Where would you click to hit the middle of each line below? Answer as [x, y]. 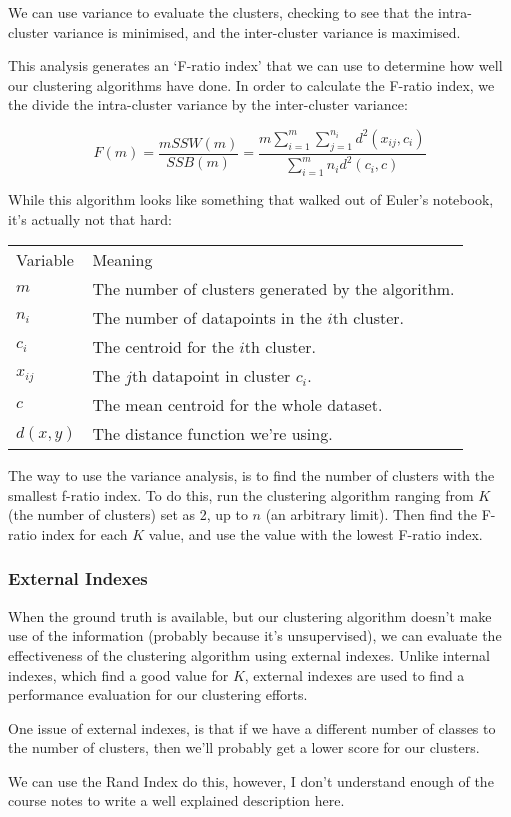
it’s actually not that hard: [90, 218]
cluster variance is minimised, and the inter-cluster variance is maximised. [234, 31]
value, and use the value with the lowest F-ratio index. [315, 533]
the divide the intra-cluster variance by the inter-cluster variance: [208, 104]
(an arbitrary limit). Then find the [371, 514]
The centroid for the [163, 347]
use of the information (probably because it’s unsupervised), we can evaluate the [255, 635]
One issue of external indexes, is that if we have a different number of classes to [252, 727]
